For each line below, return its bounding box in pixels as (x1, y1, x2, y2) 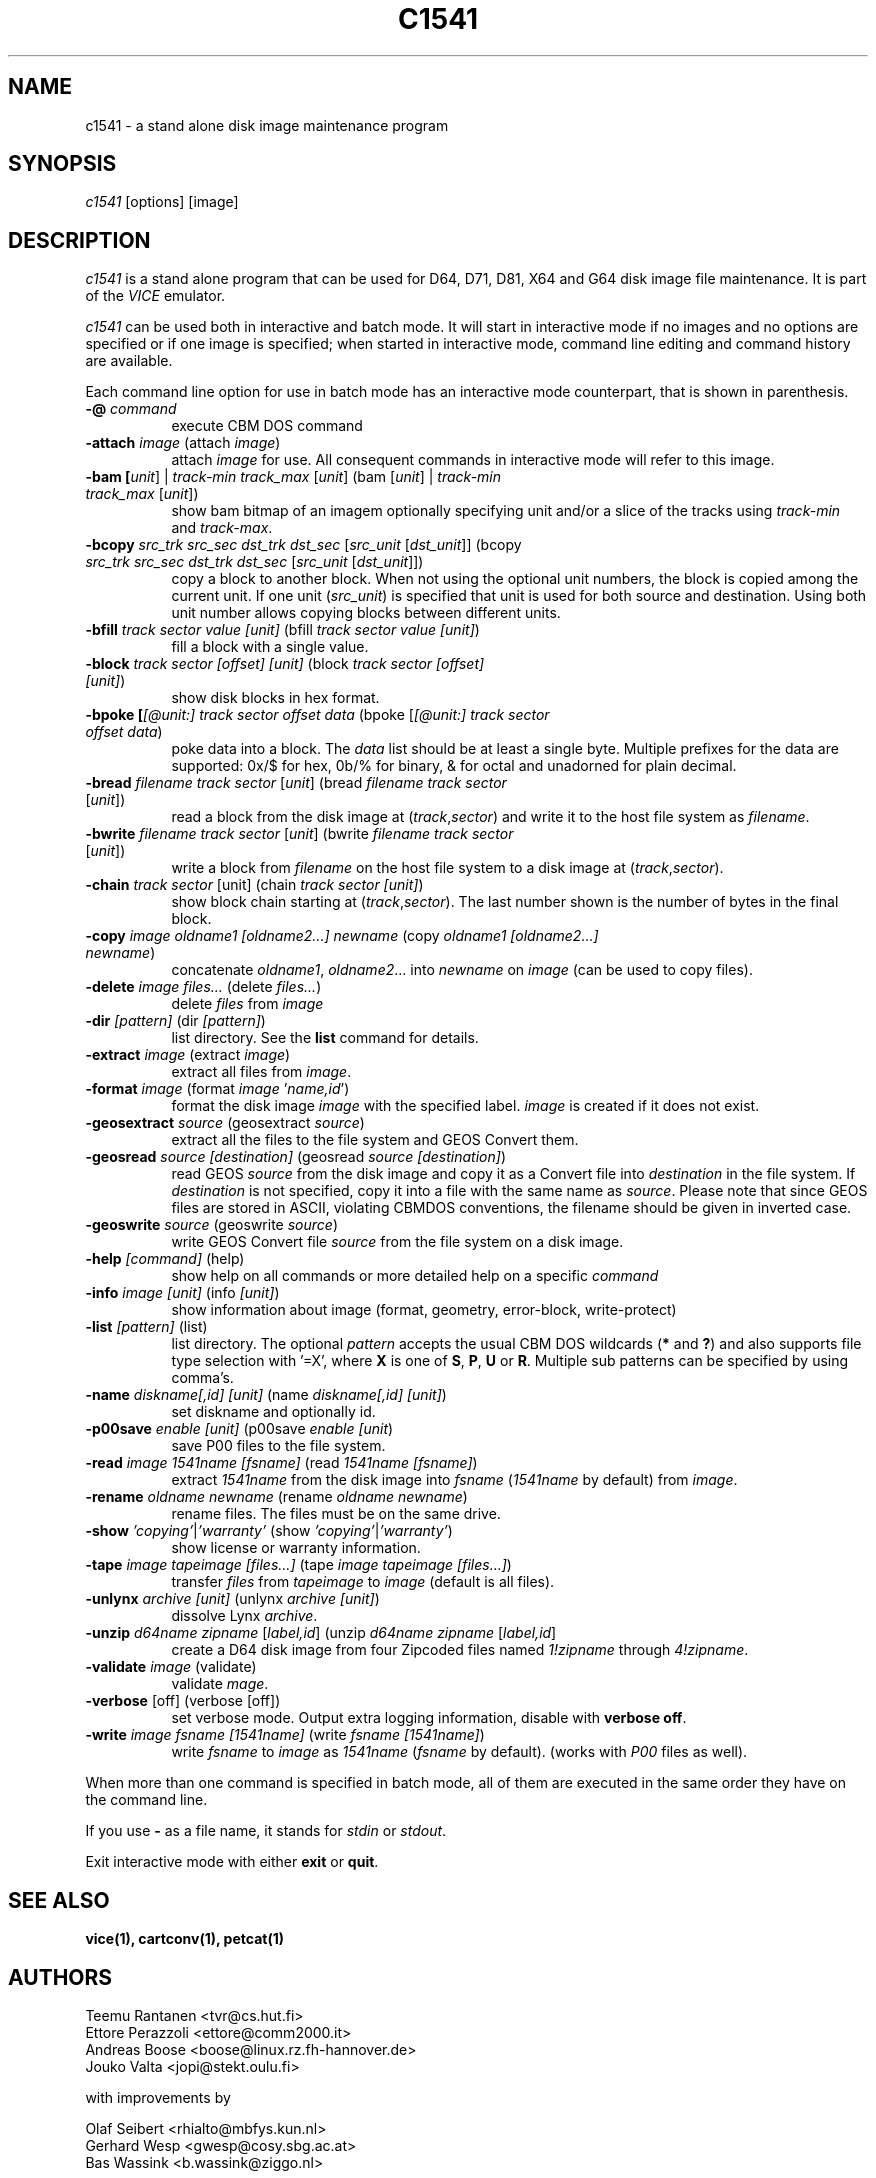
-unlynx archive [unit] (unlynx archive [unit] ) (85, 1590, 380, 1608)
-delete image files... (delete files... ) (85, 978, 322, 996)
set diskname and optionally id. (171, 1403, 376, 1421)
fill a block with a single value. (171, 638, 369, 656)
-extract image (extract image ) (85, 1046, 291, 1064)
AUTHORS (8, 1964, 113, 1990)
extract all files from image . (171, 1063, 352, 1081)
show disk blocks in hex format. (171, 689, 380, 707)
